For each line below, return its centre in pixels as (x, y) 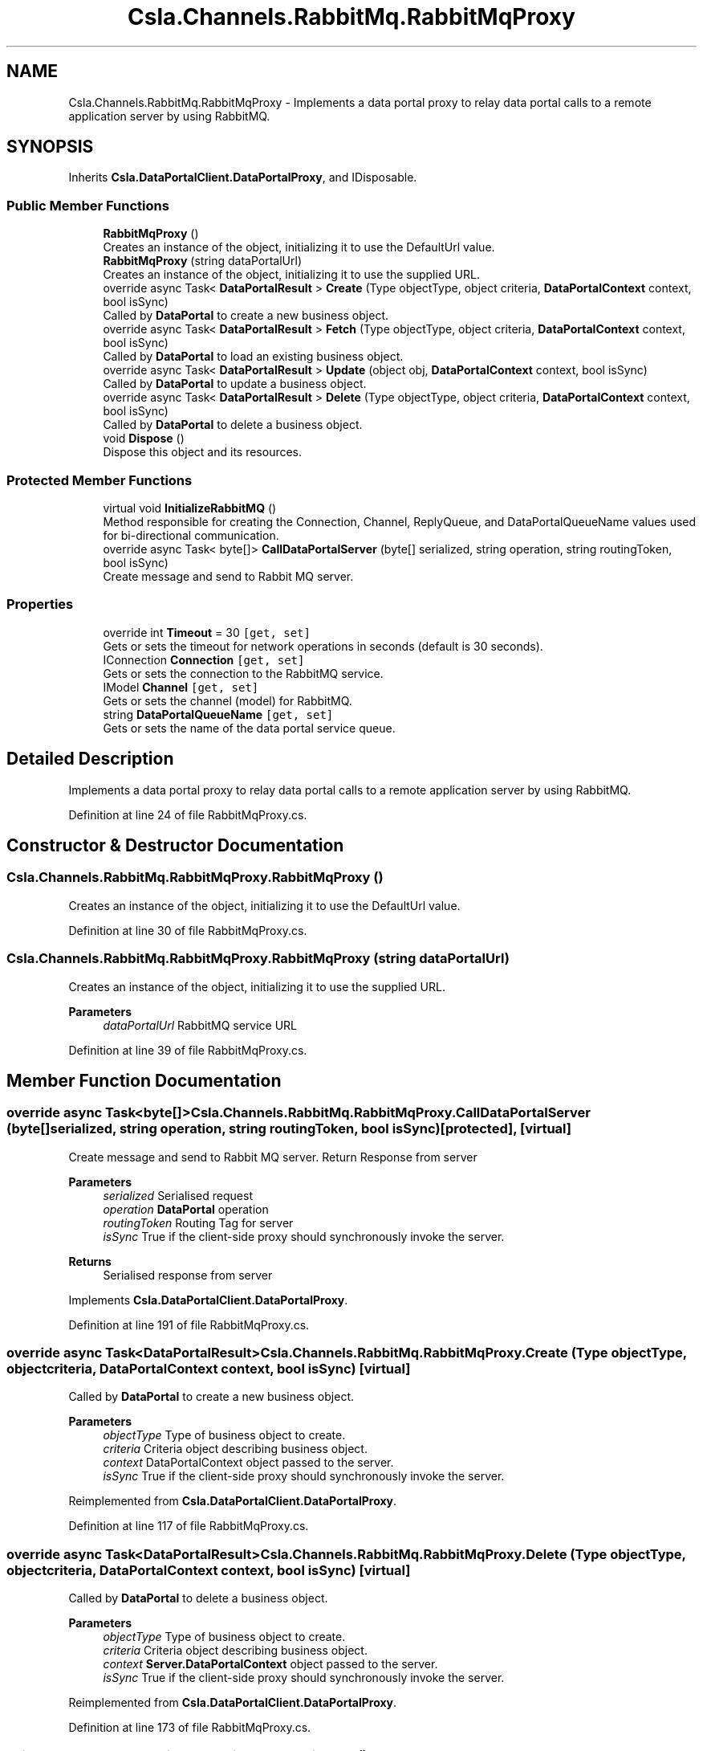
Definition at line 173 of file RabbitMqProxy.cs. (190, 1728)
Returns (90, 1261)
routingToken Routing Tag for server (198, 1222)
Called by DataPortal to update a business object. (235, 384)
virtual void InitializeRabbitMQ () (190, 508)
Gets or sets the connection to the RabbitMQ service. (243, 673)
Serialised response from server (188, 1275)
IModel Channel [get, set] (181, 687)
